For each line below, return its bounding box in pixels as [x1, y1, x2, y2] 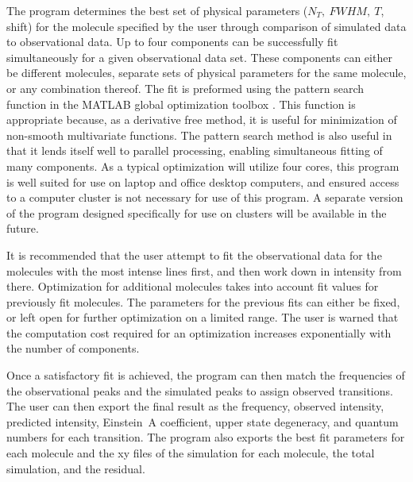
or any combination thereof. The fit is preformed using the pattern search [6, 79, 365, 96]
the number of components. [6, 340, 140, 357]
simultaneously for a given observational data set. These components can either [6, 48, 392, 65]
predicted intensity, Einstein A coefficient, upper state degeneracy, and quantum [6, 413, 399, 430]
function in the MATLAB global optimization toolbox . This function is [6, 95, 356, 112]
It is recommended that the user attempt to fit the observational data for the [6, 246, 382, 263]
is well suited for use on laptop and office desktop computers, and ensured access [6, 173, 399, 190]
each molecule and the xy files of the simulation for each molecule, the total [6, 445, 375, 461]
